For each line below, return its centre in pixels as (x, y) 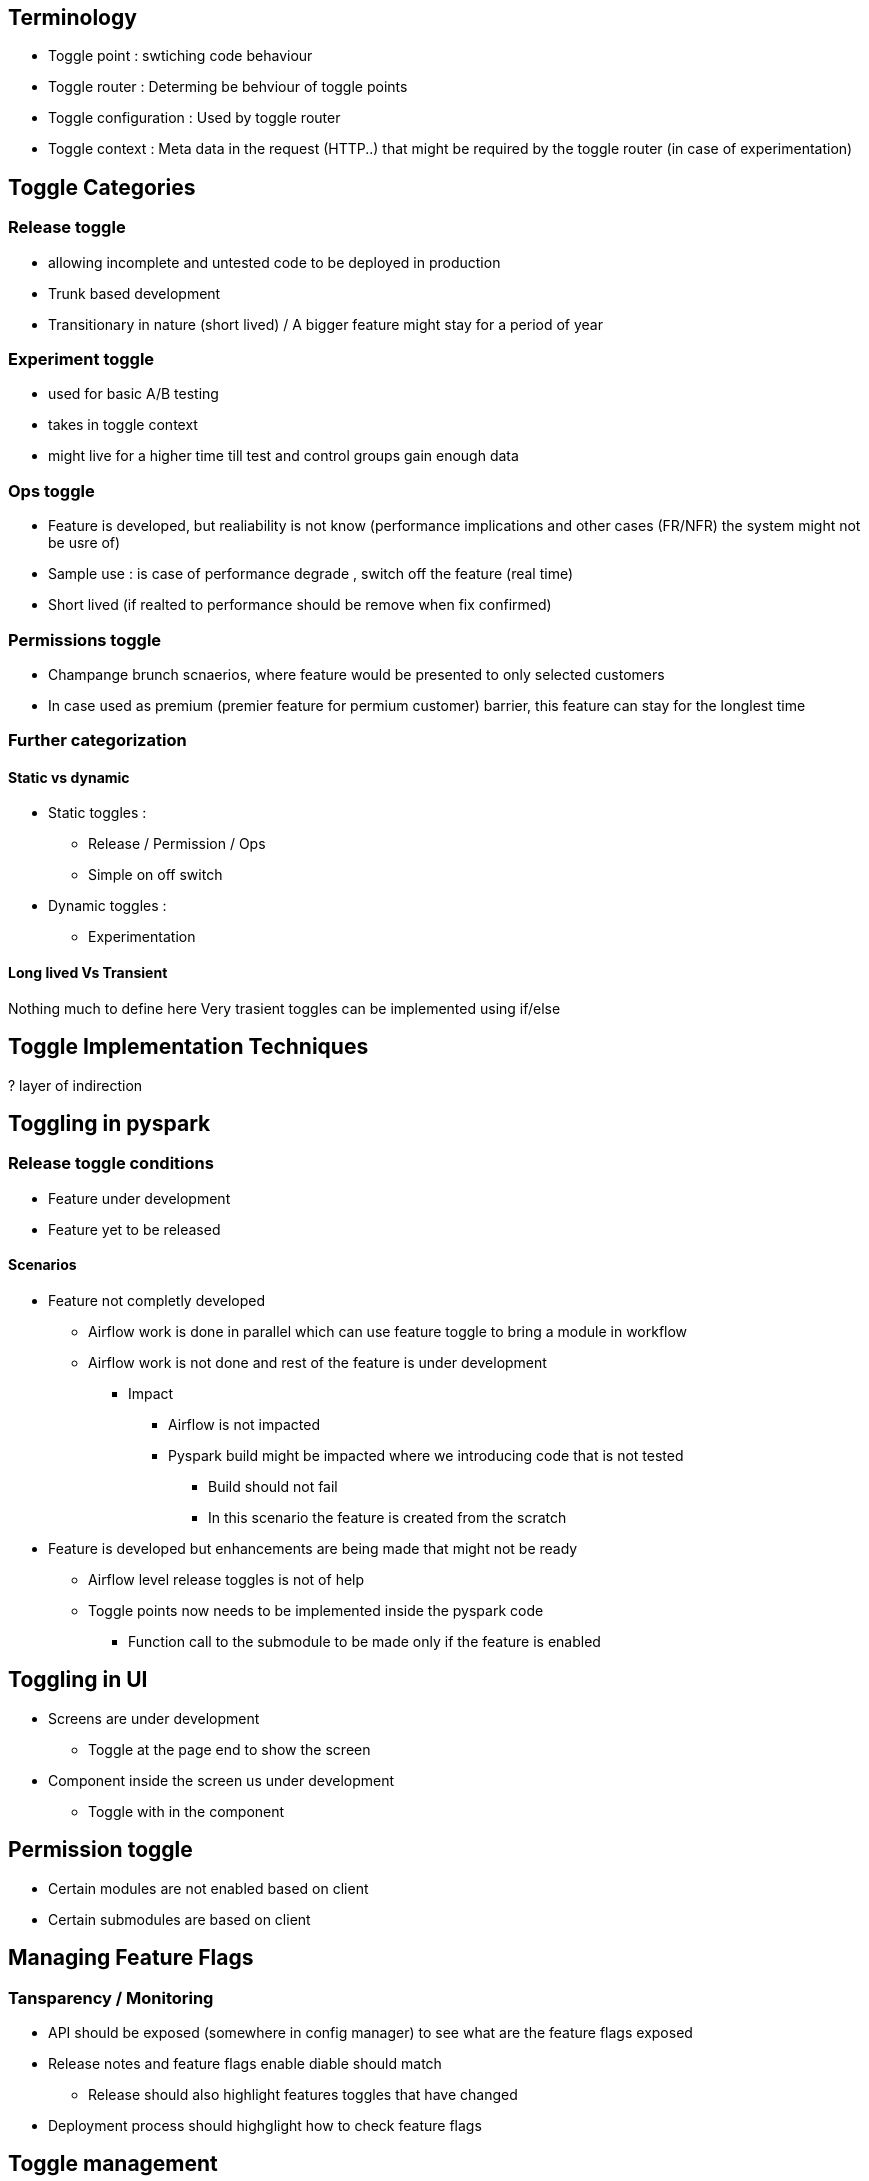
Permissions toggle (85, 639)
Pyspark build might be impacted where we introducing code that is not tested (426, 1455)
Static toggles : (97, 813)
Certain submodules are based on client (179, 1919)
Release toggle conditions (111, 1163)
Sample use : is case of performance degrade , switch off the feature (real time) (310, 574)
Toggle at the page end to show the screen (229, 1749)
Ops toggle (51, 490)
